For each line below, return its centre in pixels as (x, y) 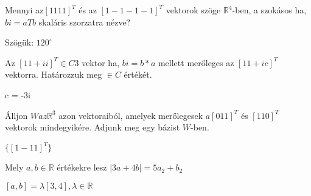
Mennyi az (24, 10)
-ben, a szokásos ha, (269, 10)
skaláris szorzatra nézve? (85, 22)
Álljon (16, 115)
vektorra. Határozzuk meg (54, 74)
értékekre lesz (82, 167)
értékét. (138, 74)
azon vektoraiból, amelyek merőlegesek (131, 115)
